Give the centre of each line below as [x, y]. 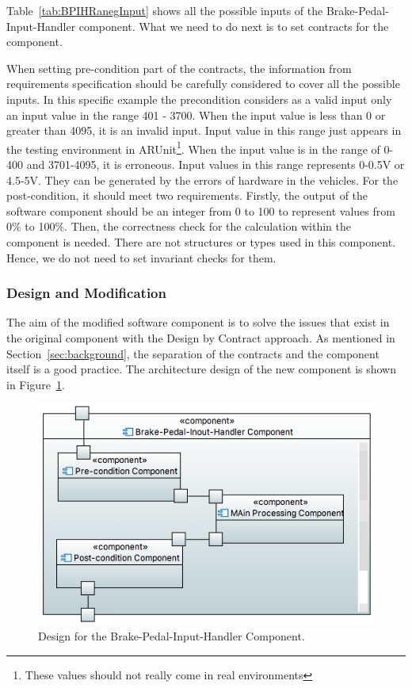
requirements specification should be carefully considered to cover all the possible [203, 84]
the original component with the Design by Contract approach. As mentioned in [201, 337]
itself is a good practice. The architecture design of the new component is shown [202, 369]
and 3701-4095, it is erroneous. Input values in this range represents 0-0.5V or [216, 164]
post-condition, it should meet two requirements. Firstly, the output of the [187, 195]
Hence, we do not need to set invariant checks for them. [141, 257]
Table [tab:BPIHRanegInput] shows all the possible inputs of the [165, 10]
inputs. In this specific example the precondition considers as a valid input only [199, 99]
